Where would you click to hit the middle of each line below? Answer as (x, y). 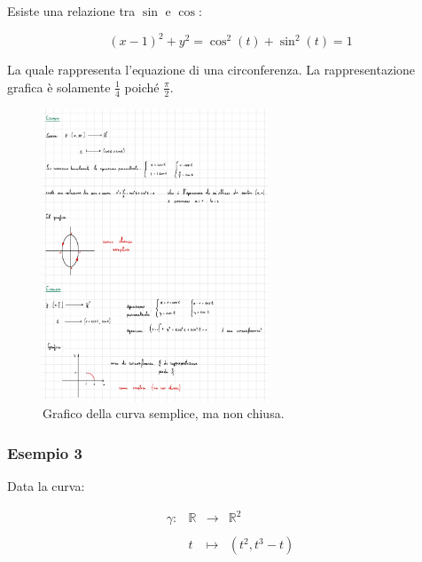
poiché (142, 87)
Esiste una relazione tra (71, 11)
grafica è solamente (59, 87)
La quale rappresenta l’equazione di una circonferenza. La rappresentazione (211, 70)
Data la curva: (46, 486)
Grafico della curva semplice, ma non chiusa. (164, 413)
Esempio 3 (45, 452)
